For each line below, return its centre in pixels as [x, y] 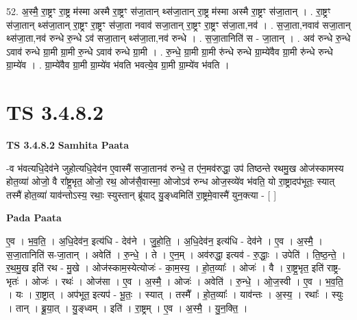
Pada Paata [34, 218]
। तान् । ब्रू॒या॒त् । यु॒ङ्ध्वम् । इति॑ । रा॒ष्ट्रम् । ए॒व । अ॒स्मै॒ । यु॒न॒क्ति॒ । [127, 308]
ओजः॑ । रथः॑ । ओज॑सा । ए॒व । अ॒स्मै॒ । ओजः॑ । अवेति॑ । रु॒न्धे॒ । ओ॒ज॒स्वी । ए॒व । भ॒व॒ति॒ [187, 281]
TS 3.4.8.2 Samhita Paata [68, 145]
